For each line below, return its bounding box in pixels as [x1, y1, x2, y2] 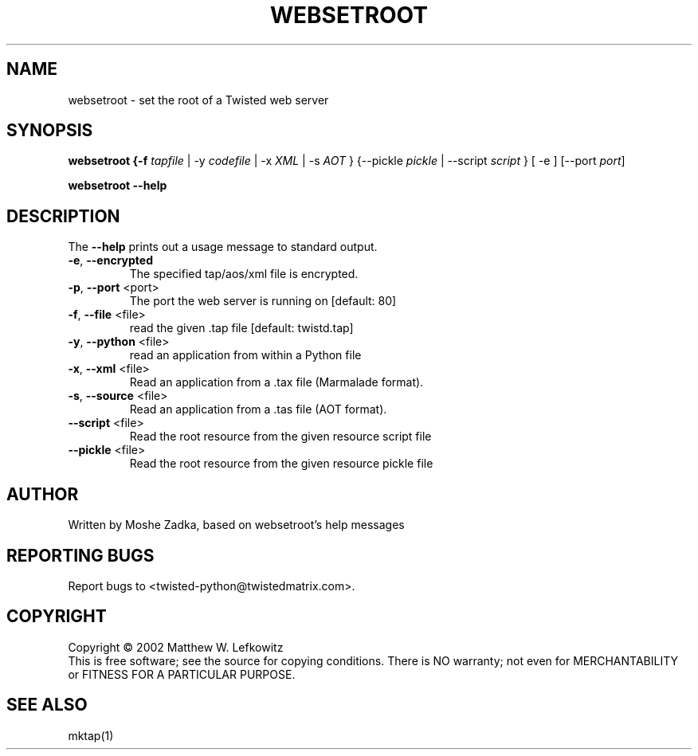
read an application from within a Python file [129, 348, 362, 362]
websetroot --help [68, 178, 167, 193]
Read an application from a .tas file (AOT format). [129, 402, 387, 417]
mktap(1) [68, 728, 114, 742]
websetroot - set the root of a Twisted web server [68, 92, 329, 107]
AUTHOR [6, 484, 79, 504]
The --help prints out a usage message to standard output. [68, 240, 378, 254]
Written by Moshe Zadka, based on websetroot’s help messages [68, 518, 405, 532]
